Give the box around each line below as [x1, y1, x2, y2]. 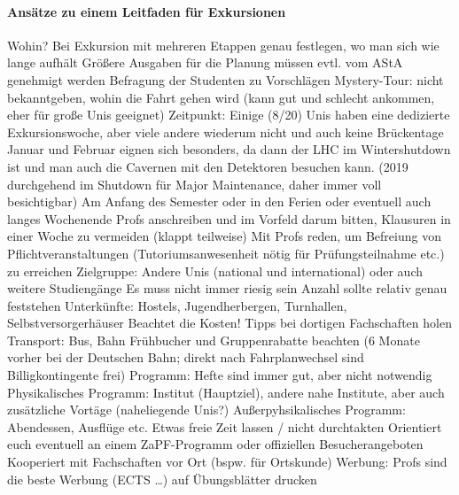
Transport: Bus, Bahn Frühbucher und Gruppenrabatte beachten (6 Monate [7, 330, 420, 349]
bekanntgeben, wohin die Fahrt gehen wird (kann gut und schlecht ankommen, [7, 88, 435, 106]
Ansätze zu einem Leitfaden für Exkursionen [7, 2, 286, 20]
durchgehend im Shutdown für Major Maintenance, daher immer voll [7, 174, 382, 193]
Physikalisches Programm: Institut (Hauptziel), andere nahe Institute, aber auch [7, 383, 445, 401]
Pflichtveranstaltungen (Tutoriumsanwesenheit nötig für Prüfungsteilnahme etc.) [7, 244, 445, 262]
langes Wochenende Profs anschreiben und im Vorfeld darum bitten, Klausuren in [7, 209, 451, 228]
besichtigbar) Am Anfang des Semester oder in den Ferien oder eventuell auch [7, 192, 432, 211]
